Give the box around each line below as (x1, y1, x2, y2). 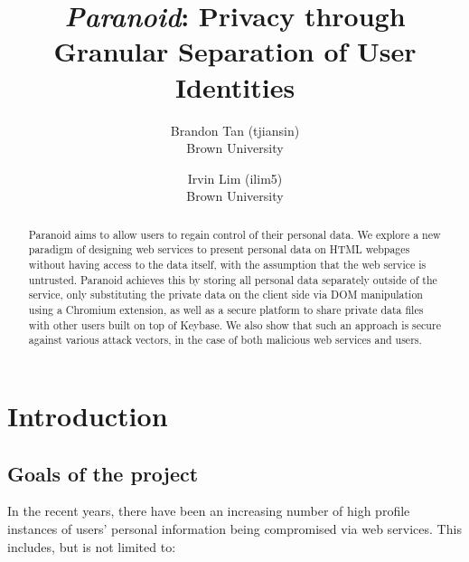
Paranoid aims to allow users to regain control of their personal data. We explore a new (28, 226, 441, 242)
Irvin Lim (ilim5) (187, 168, 283, 187)
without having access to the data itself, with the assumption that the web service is (28, 256, 427, 271)
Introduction (7, 396, 168, 433)
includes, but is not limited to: (7, 537, 176, 556)
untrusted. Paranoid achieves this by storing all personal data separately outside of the (28, 271, 437, 287)
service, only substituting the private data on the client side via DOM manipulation (28, 287, 423, 302)
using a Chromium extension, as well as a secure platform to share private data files (28, 301, 424, 317)
